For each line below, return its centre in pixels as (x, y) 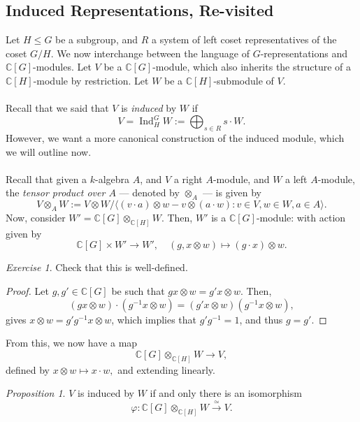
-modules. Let (62, 67)
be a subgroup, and (97, 39)
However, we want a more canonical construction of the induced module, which (175, 138)
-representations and (304, 53)
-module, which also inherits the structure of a (252, 67)
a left (296, 179)
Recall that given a (46, 179)
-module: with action (301, 218)
